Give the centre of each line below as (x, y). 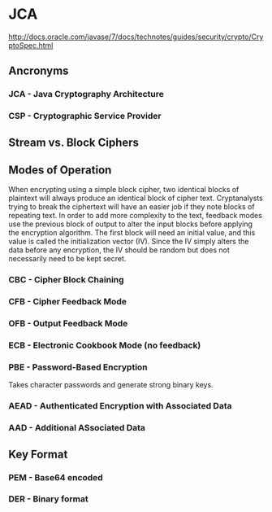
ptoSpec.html (31, 45)
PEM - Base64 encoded (56, 477)
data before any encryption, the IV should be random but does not (119, 250)
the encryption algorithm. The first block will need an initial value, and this (132, 233)
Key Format (38, 454)
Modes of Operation (60, 170)
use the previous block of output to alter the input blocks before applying (131, 224)
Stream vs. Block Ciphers (74, 142)
